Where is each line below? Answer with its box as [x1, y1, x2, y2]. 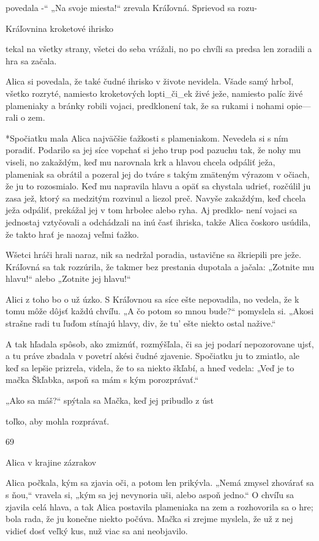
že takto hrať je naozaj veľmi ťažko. [6, 227, 139, 240]
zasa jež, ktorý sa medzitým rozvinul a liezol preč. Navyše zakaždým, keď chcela [6, 191, 306, 204]
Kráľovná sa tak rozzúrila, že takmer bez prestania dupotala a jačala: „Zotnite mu [6, 260, 314, 273]
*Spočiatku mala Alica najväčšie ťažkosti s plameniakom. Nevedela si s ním [6, 131, 288, 144]
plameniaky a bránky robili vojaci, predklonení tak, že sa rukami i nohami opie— [6, 99, 311, 112]
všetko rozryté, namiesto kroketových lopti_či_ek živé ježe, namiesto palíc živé [6, 86, 303, 99]
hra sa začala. [6, 54, 57, 67]
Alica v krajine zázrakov [6, 455, 97, 468]
